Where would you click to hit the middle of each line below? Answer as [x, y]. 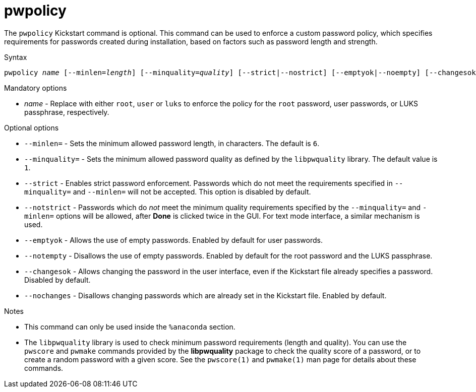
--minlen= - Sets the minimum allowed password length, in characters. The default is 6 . [172, 143]
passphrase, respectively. [67, 112]
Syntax [16, 57]
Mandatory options [36, 88]
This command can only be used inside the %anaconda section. [130, 326]
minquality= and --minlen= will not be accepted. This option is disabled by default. [168, 191]
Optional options [32, 127]
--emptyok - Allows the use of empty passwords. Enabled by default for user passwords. [173, 240]
